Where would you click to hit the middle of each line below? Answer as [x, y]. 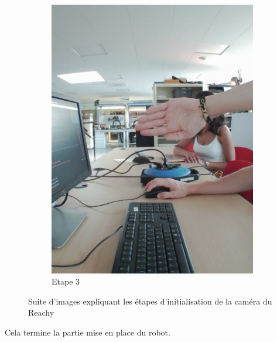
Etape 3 [66, 281]
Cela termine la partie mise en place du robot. [88, 332]
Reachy [41, 312]
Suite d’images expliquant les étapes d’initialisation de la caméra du [150, 301]
